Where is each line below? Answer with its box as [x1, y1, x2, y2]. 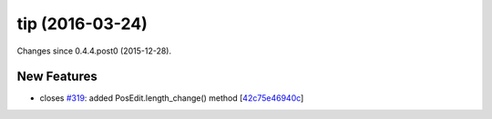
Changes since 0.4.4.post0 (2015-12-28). [16, 45, 172, 56]
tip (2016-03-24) [16, 14, 148, 34]
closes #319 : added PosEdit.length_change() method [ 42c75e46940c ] [39, 93, 304, 104]
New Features [16, 69, 97, 84]
